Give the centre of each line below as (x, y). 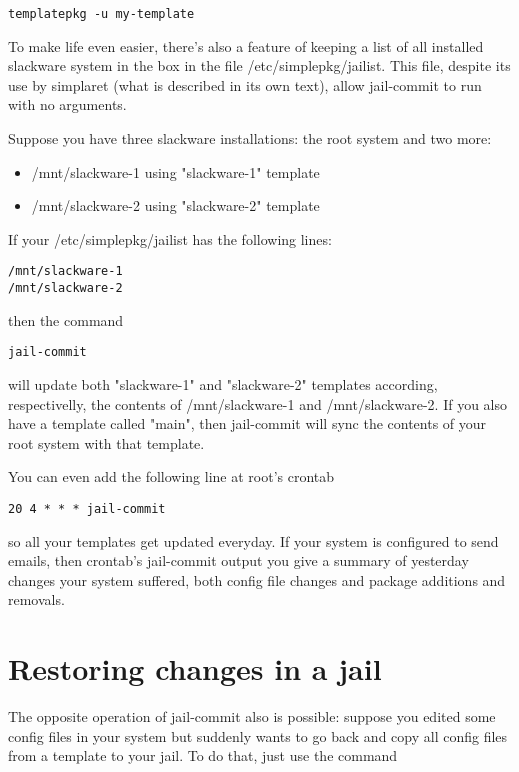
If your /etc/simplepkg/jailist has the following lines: (170, 238)
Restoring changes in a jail (195, 668)
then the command (66, 319)
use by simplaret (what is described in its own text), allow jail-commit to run (245, 84)
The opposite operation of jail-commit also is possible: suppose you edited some (252, 716)
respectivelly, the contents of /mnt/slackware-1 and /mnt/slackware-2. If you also (257, 403)
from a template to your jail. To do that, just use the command (203, 755)
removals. (36, 599)
